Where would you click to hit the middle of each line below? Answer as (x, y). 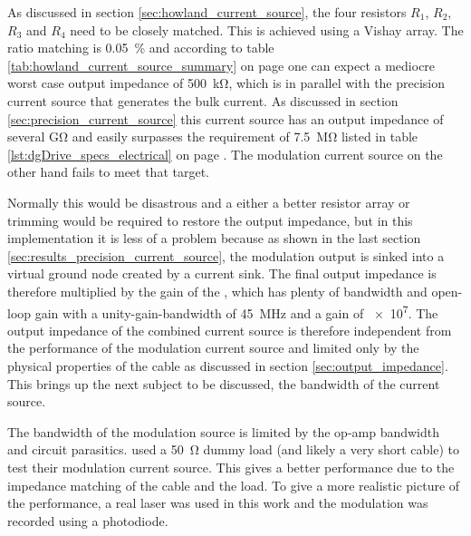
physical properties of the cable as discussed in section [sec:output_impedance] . (228, 365)
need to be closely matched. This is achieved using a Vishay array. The (267, 29)
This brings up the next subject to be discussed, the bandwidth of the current (224, 383)
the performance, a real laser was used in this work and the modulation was (218, 503)
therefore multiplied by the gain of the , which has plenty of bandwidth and (217, 291)
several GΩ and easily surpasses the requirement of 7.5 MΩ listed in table (213, 136)
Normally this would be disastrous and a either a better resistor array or (209, 202)
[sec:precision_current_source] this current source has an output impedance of (226, 118)
